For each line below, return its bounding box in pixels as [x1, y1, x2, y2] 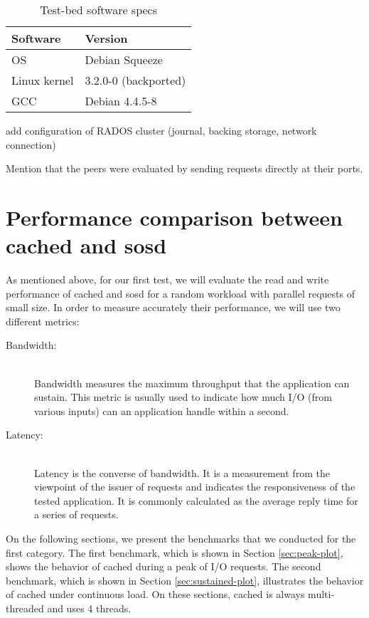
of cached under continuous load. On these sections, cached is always [6, 587, 305, 602]
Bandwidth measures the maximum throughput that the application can [34, 375, 350, 390]
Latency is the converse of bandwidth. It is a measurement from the [34, 465, 330, 480]
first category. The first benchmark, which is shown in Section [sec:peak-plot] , [6, 545, 343, 560]
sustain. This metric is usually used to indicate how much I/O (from [34, 389, 332, 404]
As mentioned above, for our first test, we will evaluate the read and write [6, 272, 329, 287]
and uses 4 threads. [47, 600, 132, 615]
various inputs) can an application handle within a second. [34, 403, 289, 418]
